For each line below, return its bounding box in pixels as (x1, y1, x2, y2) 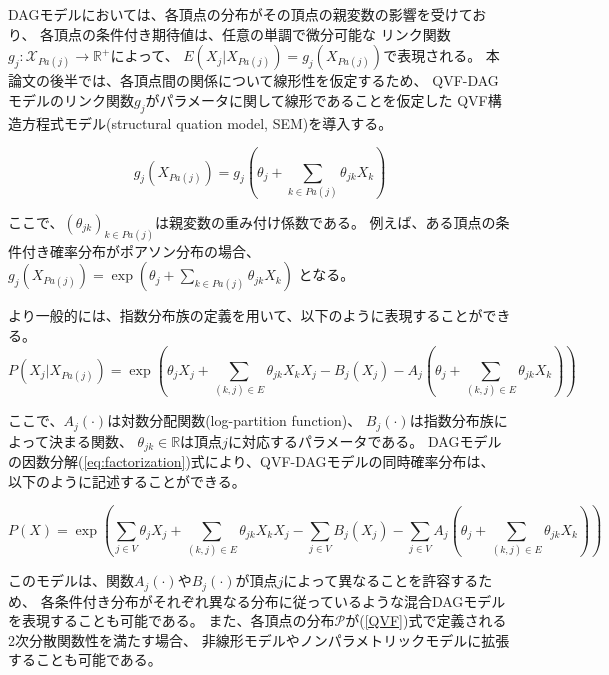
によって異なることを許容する (283, 570, 479, 591)
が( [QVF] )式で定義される (345, 610, 507, 631)
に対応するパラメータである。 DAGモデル (227, 430, 502, 451)
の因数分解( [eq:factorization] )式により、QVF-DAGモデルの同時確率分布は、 (8, 451, 495, 472)
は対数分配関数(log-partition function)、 (107, 410, 362, 431)
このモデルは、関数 (8, 570, 134, 591)
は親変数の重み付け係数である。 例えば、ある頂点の (155, 211, 496, 232)
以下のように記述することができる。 (8, 470, 246, 491)
